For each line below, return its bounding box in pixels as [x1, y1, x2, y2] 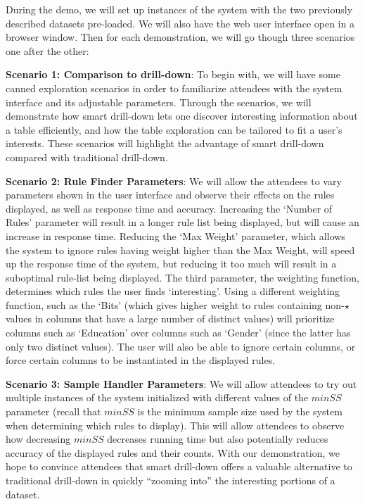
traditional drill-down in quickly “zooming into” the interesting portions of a [6, 473, 335, 487]
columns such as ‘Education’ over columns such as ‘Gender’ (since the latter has [6, 325, 351, 340]
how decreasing [6, 431, 71, 446]
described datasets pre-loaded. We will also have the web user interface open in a [6, 15, 354, 30]
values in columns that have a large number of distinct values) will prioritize [6, 311, 335, 326]
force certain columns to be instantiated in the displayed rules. [6, 353, 276, 367]
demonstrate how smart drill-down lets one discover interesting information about [6, 108, 358, 123]
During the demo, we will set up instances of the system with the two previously [6, 2, 353, 16]
